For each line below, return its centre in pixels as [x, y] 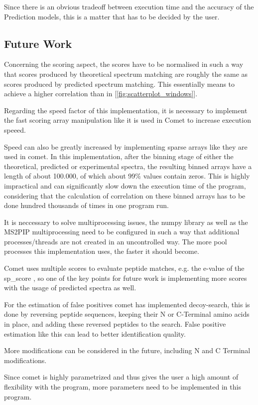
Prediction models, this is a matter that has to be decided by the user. [112, 16]
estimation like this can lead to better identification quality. [95, 333]
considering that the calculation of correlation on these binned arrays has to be [125, 195]
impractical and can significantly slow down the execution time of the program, [125, 185]
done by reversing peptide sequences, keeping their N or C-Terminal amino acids [127, 314]
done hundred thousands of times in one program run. [86, 205]
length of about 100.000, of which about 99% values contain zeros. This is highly [127, 176]
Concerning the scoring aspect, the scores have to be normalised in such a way [124, 64]
